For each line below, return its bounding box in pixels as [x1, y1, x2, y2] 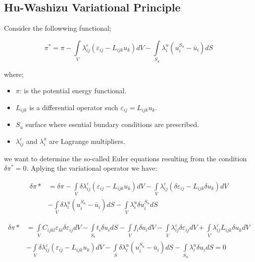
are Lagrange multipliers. [49, 135, 125, 146]
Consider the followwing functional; [4, 23, 111, 33]
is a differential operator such [29, 102, 118, 112]
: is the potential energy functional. [19, 85, 127, 96]
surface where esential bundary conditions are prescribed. [25, 119, 200, 130]
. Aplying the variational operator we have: [26, 163, 157, 173]
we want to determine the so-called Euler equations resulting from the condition [4, 153, 247, 163]
